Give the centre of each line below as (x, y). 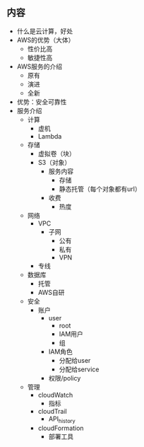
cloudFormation (61, 428)
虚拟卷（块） (56, 153)
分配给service (79, 369)
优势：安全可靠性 (42, 102)
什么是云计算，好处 (45, 31)
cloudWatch (55, 395)
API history (62, 419)
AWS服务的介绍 (40, 66)
